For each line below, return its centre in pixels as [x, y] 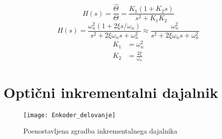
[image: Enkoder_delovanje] [70, 115]
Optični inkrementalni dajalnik [111, 92]
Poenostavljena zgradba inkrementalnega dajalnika [100, 131]
